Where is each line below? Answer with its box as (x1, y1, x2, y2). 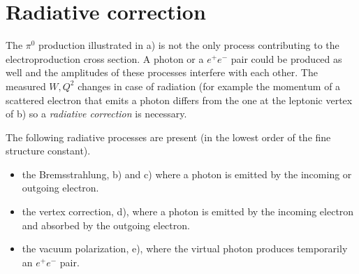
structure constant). (6, 143, 91, 158)
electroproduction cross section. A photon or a (6, 51, 204, 66)
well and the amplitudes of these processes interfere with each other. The (6, 65, 318, 80)
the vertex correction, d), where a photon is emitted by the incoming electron (22, 204, 354, 219)
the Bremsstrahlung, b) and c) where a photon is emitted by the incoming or (22, 166, 352, 181)
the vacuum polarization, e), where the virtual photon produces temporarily (22, 241, 348, 256)
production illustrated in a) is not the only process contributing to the (38, 38, 339, 52)
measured (6, 78, 46, 93)
